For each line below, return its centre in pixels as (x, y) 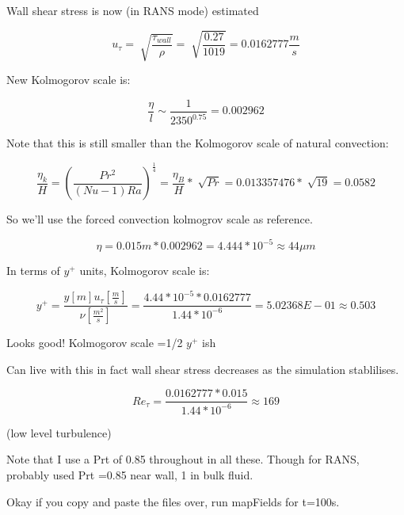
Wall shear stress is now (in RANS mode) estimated (133, 10)
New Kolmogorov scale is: (69, 80)
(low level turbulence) (59, 432)
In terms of (33, 271)
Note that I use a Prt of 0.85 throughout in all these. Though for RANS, (183, 459)
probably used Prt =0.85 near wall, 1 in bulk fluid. (130, 474)
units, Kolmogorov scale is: (145, 271)
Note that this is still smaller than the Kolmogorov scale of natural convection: (198, 143)
